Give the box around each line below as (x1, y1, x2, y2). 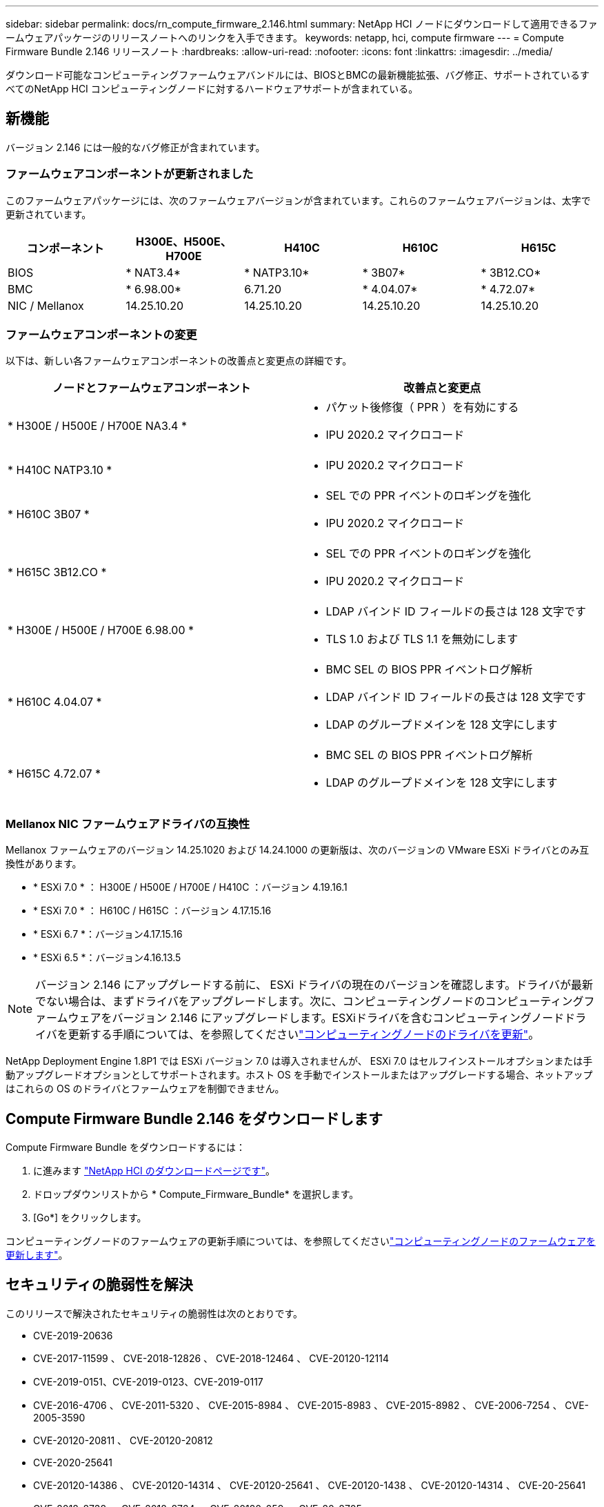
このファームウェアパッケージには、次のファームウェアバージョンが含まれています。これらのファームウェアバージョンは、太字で (6, 194, 591, 206)
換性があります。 (6, 858, 82, 870)
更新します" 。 (6, 1248, 68, 1261)
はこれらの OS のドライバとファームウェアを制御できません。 (6, 1083, 285, 1095)
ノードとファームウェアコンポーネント (52, 381, 251, 395)
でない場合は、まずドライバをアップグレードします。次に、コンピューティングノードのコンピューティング (35, 994, 584, 1009)
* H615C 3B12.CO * (8, 565, 107, 580)
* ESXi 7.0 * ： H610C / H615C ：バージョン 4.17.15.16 (33, 905, 272, 917)
